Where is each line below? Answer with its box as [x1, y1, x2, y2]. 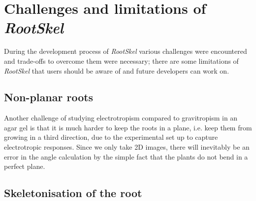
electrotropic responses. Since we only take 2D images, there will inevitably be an [4, 142, 250, 152]
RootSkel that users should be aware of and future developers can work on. [4, 65, 229, 76]
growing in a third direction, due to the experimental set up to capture [4, 132, 218, 142]
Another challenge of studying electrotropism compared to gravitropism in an [4, 113, 238, 123]
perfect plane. [4, 161, 45, 171]
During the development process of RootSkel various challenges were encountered [4, 46, 247, 56]
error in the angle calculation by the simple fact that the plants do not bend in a [4, 151, 248, 161]
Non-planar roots [4, 89, 94, 105]
